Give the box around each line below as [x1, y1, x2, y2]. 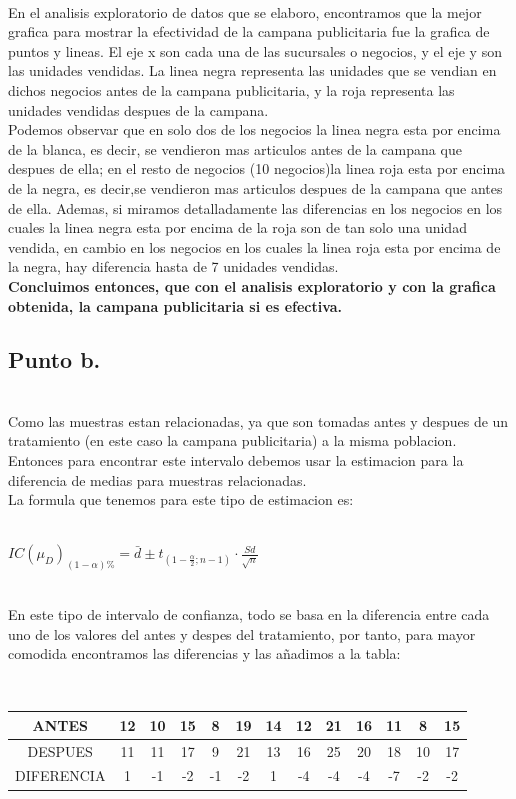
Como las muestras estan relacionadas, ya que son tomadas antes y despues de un [8, 410, 509, 431]
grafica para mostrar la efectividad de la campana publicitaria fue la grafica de [8, 21, 490, 42]
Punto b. [8, 344, 101, 375]
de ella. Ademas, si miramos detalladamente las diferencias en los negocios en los [8, 197, 503, 218]
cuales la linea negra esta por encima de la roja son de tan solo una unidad [8, 217, 467, 238]
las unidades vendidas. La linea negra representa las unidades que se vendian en [8, 60, 497, 81]
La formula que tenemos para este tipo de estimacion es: [8, 489, 354, 510]
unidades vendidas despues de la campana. [8, 99, 269, 120]
